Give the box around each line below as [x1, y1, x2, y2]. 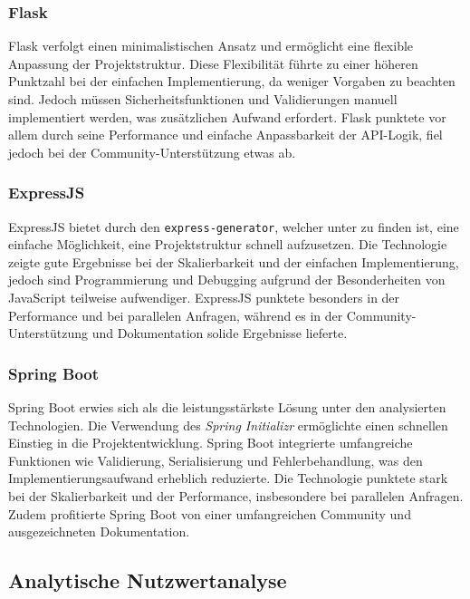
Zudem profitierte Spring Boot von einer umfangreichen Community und [8, 504, 411, 523]
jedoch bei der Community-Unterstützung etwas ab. [8, 142, 296, 161]
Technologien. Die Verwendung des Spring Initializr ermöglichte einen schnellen [8, 415, 448, 434]
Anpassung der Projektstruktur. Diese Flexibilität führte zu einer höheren [8, 53, 418, 72]
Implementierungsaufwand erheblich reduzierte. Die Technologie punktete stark [8, 469, 448, 488]
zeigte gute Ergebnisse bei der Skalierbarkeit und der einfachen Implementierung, [8, 252, 459, 271]
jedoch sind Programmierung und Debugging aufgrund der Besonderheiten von [8, 270, 446, 289]
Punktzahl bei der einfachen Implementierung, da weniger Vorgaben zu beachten [8, 72, 456, 91]
